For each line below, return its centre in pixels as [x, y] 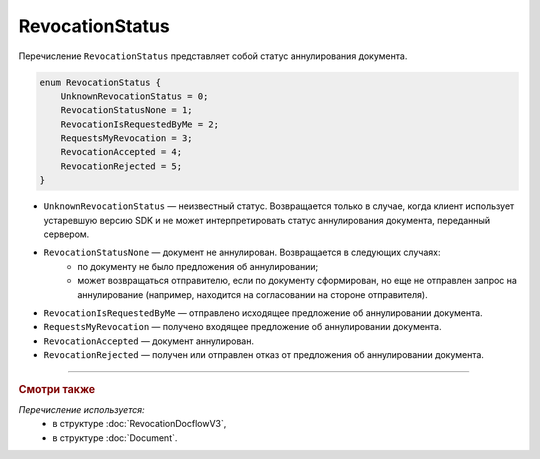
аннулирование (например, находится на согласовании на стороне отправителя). [253, 294]
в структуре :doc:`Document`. [115, 437]
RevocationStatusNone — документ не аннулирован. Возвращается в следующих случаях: [242, 252]
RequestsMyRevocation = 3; [127, 138]
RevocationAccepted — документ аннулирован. [149, 341]
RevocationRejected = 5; [121, 166]
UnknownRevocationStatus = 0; [134, 96]
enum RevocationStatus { [100, 82]
